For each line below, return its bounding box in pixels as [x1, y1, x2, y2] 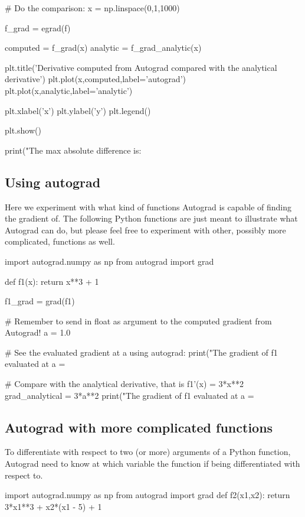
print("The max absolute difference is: [5, 144, 142, 156]
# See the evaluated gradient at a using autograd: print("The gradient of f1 [5, 346, 278, 358]
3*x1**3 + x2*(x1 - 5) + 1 [5, 500, 102, 512]
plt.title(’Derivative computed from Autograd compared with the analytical [5, 61, 277, 73]
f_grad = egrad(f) [5, 21, 71, 34]
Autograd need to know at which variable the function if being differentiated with [5, 457, 300, 470]
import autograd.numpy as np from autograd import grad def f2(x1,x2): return [5, 489, 290, 501]
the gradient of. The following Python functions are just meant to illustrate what [5, 212, 298, 225]
